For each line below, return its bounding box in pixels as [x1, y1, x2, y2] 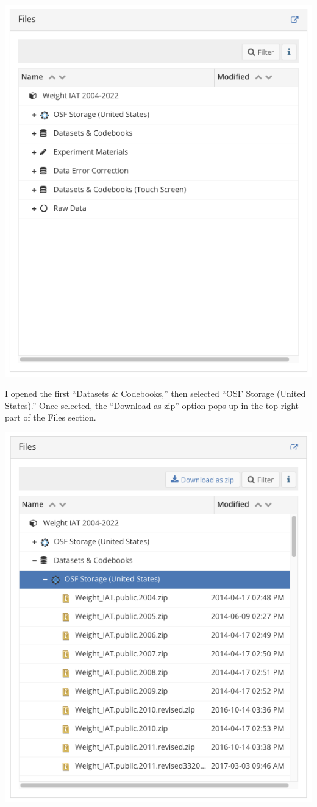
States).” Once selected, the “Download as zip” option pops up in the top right [5, 399, 299, 411]
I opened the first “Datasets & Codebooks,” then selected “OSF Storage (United [5, 387, 306, 400]
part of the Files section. [5, 411, 96, 424]
